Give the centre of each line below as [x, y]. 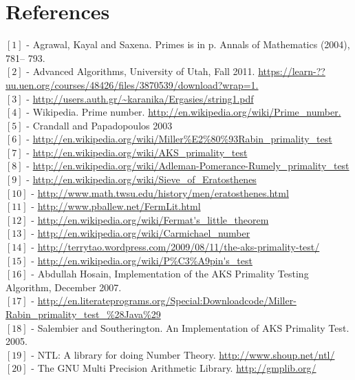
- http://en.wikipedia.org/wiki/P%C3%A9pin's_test [142, 260]
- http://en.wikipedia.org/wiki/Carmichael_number [141, 233]
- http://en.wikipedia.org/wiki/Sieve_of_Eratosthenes [141, 179]
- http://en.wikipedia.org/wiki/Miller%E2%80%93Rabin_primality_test [179, 139]
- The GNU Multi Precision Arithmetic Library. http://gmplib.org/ [174, 368]
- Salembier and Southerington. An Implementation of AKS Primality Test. [190, 327]
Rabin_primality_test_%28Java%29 [83, 314]
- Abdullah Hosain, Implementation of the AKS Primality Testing [170, 274]
